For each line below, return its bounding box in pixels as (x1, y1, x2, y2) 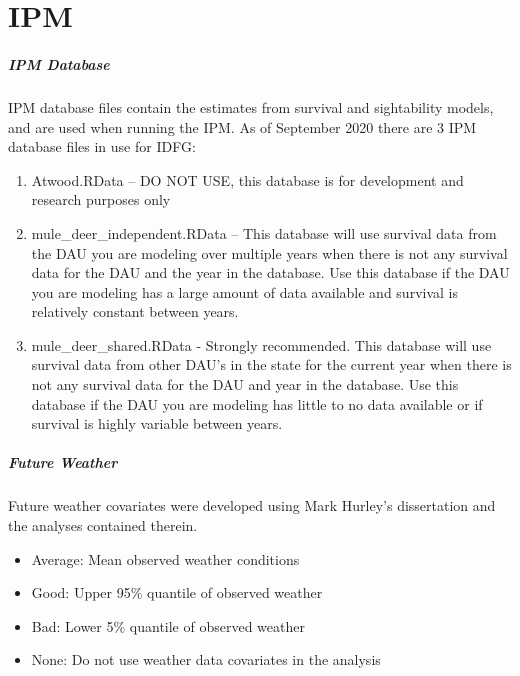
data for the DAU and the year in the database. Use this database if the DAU (31, 262, 510, 283)
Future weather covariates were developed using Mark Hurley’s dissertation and (8, 495, 496, 516)
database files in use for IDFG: (8, 136, 196, 157)
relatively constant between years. (31, 301, 239, 322)
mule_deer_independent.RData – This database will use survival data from (31, 222, 497, 243)
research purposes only (31, 189, 171, 210)
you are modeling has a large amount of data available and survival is (31, 281, 458, 302)
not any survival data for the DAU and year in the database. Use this (31, 374, 459, 395)
